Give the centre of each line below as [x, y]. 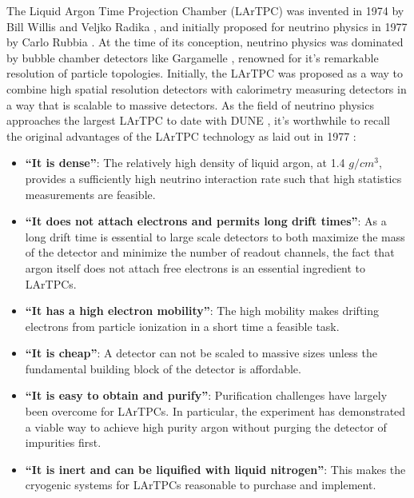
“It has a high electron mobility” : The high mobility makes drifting [202, 311]
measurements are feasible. [90, 194]
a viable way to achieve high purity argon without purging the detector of [206, 426]
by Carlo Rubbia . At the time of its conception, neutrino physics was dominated [205, 42]
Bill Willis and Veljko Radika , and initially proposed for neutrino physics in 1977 [207, 26]
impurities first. [63, 442]
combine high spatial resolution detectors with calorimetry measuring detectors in [207, 88]
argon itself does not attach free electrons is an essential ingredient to [195, 267]
